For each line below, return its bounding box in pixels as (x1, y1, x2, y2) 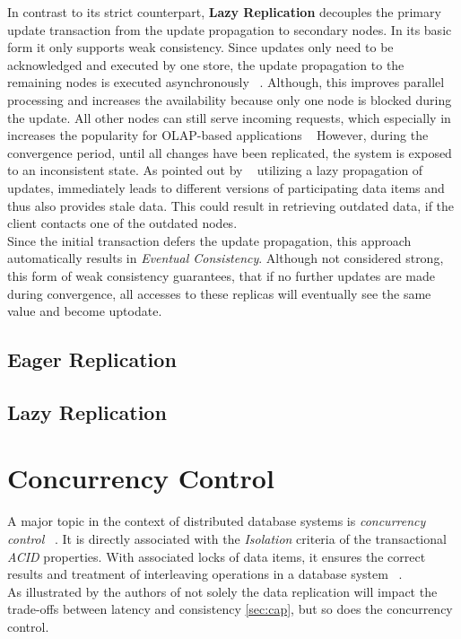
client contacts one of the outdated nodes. (7, 214, 238, 232)
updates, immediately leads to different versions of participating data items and (7, 178, 445, 197)
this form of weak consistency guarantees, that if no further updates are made (7, 266, 435, 284)
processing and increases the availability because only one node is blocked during (7, 90, 452, 109)
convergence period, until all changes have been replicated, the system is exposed (7, 143, 452, 162)
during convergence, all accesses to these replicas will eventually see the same (7, 284, 431, 302)
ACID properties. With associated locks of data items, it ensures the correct (7, 547, 426, 565)
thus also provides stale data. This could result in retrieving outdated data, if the (7, 196, 455, 214)
